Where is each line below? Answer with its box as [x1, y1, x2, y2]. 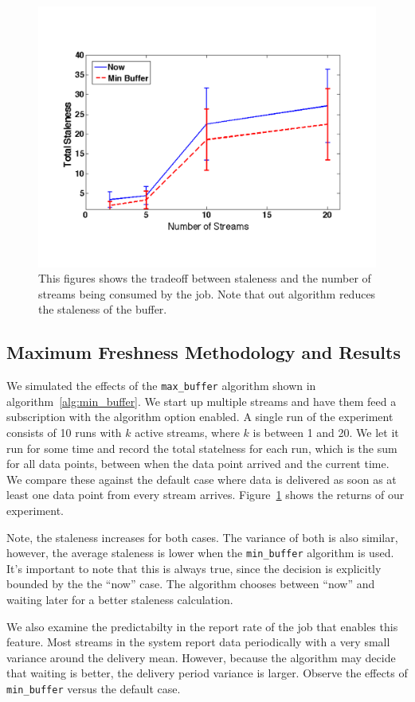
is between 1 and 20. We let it [253, 423, 399, 440]
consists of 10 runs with [6, 423, 122, 440]
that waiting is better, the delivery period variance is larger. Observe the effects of [6, 665, 408, 681]
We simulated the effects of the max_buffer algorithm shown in [6, 377, 316, 394]
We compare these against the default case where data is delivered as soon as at [6, 470, 397, 487]
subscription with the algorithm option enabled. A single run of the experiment [6, 408, 393, 425]
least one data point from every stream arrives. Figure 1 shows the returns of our [6, 486, 405, 503]
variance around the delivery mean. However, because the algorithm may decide [6, 649, 396, 665]
